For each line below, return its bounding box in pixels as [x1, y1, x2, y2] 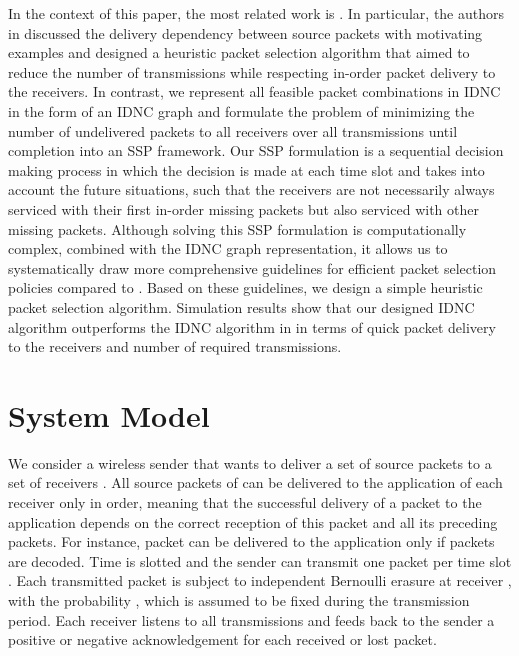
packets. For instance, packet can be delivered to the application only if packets [8, 531, 495, 552]
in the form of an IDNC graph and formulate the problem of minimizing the [8, 100, 475, 121]
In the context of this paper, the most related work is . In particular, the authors [8, 3, 505, 23]
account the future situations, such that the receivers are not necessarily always [8, 179, 495, 200]
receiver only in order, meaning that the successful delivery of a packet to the [8, 492, 482, 512]
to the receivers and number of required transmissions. [8, 336, 342, 357]
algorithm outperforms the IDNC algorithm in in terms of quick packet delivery [8, 316, 496, 337]
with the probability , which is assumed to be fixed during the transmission [8, 589, 470, 610]
